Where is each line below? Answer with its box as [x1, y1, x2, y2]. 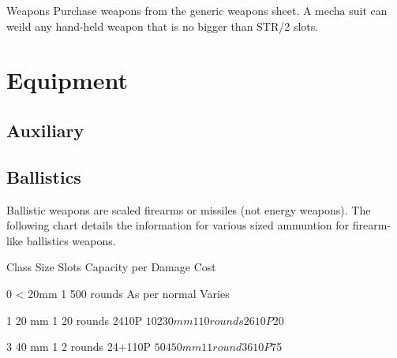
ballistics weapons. [26, 232, 116, 248]
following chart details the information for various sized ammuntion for [6, 217, 350, 233]
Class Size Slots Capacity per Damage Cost [6, 259, 216, 275]
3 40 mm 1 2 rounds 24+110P [6, 338, 152, 355]
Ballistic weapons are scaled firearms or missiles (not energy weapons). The [6, 201, 371, 218]
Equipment [6, 64, 128, 96]
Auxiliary [6, 117, 84, 142]
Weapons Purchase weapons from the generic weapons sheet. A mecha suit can [6, 2, 388, 18]
